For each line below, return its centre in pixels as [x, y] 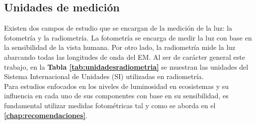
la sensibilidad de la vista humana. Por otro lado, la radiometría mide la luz [120, 47]
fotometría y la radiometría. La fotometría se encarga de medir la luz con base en [128, 37]
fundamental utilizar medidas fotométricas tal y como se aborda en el [110, 105]
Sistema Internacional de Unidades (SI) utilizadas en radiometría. [104, 76]
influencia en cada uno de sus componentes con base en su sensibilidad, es [116, 96]
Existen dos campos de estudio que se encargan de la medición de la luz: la [118, 28]
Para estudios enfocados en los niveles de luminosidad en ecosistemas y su [117, 86]
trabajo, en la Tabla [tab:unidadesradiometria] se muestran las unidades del [126, 66]
